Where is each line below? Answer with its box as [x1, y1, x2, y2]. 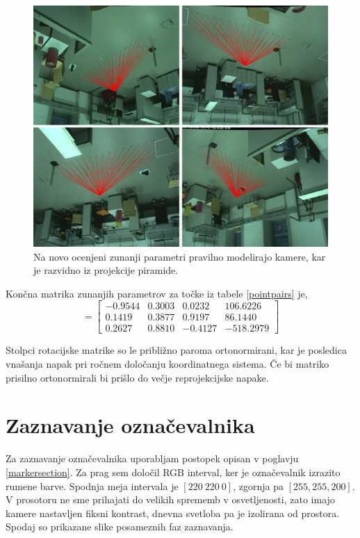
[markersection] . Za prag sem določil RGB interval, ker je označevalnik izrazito [6, 464, 341, 479]
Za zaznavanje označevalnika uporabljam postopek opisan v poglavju [6, 451, 299, 466]
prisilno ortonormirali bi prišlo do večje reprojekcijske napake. [6, 370, 269, 384]
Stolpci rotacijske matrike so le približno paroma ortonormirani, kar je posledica [6, 343, 347, 357]
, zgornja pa [233, 478, 284, 493]
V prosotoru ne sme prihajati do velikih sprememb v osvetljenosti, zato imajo [6, 492, 335, 507]
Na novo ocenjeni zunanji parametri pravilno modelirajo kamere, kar [33, 249, 326, 263]
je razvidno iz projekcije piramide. [33, 263, 179, 277]
